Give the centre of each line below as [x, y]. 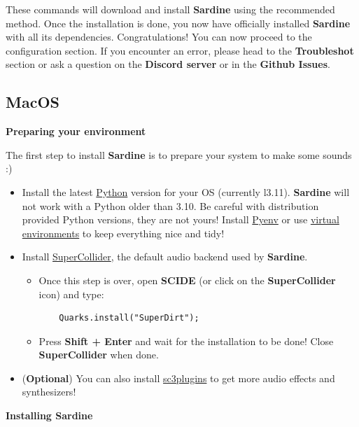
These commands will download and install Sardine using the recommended [170, 9]
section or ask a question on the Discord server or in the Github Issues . [168, 64]
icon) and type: [71, 294]
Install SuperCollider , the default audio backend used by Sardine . [165, 257]
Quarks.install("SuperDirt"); [129, 318]
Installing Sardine [49, 415]
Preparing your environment [76, 131]
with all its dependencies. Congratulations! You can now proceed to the [159, 37]
